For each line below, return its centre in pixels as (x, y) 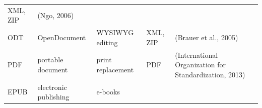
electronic (52, 87)
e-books (108, 92)
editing (107, 42)
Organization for (201, 65)
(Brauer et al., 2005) (207, 37)
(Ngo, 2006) (56, 15)
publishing (53, 97)
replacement (115, 70)
